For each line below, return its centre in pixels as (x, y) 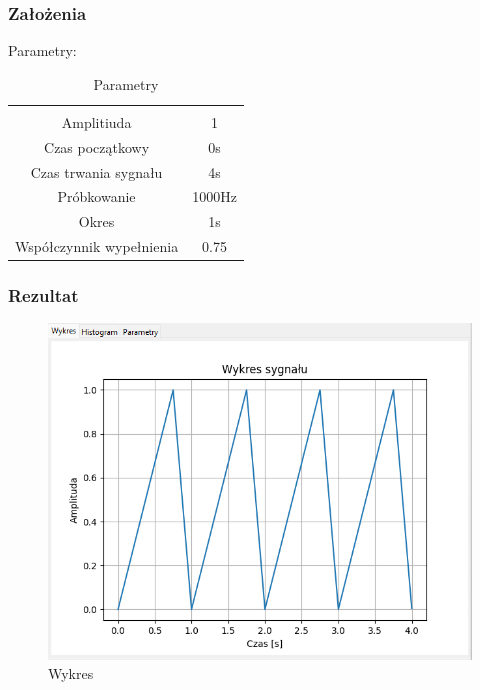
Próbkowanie (96, 196)
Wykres (71, 673)
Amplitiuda (96, 121)
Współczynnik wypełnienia (97, 246)
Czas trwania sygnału (96, 171)
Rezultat (43, 295)
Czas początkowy (97, 146)
